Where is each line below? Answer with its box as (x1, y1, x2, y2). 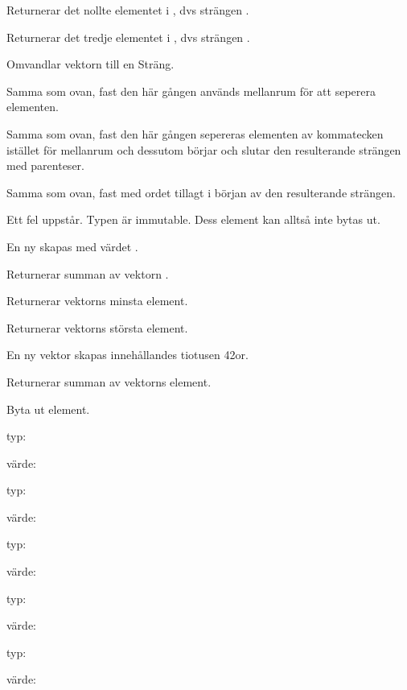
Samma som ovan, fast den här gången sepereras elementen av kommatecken (6, 125, 384, 142)
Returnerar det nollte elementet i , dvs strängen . (6, 2, 249, 18)
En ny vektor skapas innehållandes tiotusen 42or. (6, 346, 249, 363)
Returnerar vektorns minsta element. (6, 292, 188, 309)
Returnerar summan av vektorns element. (6, 373, 212, 390)
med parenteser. (6, 157, 84, 174)
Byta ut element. (6, 400, 90, 417)
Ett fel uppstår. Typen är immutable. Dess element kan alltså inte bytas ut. (6, 211, 380, 228)
